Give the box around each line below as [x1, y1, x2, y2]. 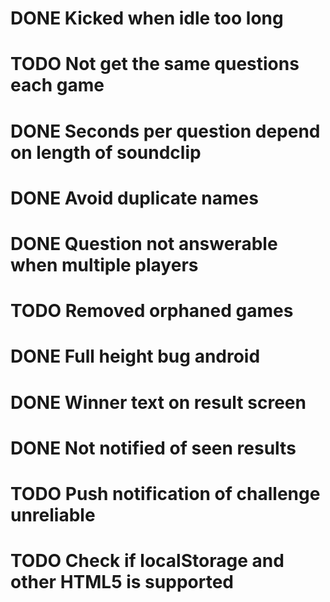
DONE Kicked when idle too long [10, 7, 284, 30]
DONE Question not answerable [10, 232, 278, 255]
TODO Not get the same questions [10, 53, 300, 76]
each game [10, 74, 105, 97]
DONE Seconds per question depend [10, 120, 321, 142]
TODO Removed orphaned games [10, 300, 294, 322]
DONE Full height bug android [10, 345, 261, 368]
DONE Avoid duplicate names [10, 187, 259, 209]
